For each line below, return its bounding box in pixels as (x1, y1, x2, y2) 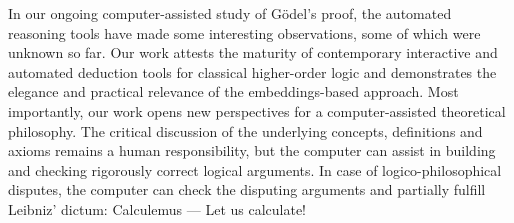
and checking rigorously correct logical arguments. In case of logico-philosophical (8, 159, 502, 180)
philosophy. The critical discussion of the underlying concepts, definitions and (8, 120, 483, 141)
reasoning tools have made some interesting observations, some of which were (8, 22, 481, 43)
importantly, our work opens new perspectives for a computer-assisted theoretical (8, 100, 506, 121)
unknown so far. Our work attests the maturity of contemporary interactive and (8, 42, 498, 63)
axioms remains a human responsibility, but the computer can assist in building (8, 140, 496, 161)
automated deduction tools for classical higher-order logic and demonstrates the (8, 61, 497, 82)
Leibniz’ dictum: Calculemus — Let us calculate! (8, 198, 307, 219)
